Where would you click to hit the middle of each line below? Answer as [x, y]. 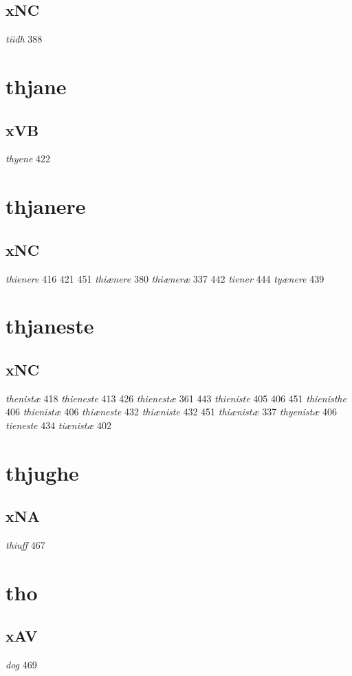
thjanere [46, 206]
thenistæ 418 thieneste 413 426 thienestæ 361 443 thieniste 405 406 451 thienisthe [176, 398]
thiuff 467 [25, 545]
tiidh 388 [24, 39]
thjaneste [50, 326]
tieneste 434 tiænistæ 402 [59, 425]
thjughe [42, 472]
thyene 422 [28, 159]
